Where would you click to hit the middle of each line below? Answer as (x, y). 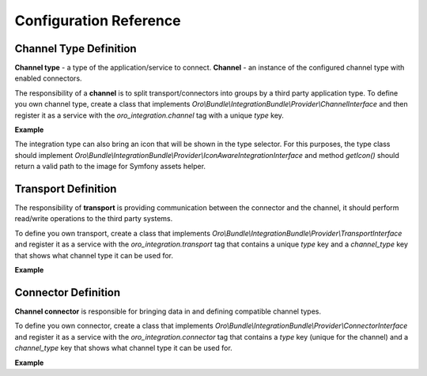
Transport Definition (66, 189)
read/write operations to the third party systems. (94, 219)
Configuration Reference (98, 21)
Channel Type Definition (76, 49)
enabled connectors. (48, 78)
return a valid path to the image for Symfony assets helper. (110, 167)
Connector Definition (68, 292)
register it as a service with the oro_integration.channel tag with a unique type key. (149, 115)
